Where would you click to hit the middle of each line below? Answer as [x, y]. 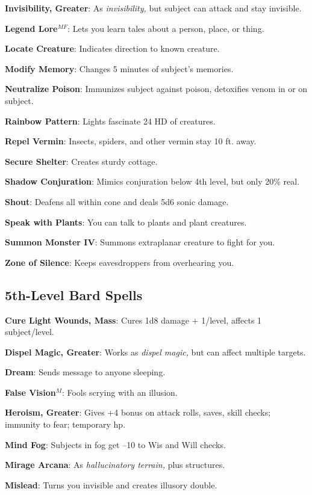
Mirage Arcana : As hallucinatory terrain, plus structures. [115, 465]
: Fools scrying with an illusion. [120, 392]
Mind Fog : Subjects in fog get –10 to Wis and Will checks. [115, 444]
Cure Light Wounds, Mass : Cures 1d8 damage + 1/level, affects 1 [133, 320]
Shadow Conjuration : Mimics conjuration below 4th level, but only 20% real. [152, 181]
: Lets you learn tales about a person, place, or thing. [166, 28]
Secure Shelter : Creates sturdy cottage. [81, 161]
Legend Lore [31, 28]
